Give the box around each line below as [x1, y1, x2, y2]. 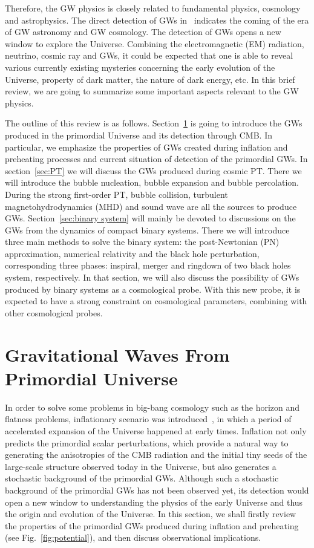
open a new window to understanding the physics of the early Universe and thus [5, 495, 303, 508]
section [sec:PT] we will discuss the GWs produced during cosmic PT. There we [5, 164, 302, 177]
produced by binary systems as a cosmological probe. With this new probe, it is [5, 282, 301, 295]
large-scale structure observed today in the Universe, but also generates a [5, 460, 276, 472]
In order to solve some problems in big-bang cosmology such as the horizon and [5, 400, 300, 413]
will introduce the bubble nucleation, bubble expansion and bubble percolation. [5, 176, 299, 189]
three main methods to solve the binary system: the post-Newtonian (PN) [5, 235, 280, 248]
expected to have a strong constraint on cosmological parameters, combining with [5, 295, 307, 307]
